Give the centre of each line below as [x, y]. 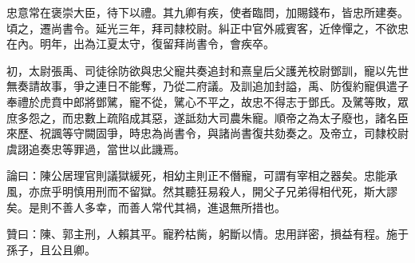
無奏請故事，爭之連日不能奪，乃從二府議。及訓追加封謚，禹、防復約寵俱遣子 [207, 86]
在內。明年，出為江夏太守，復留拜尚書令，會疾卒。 [140, 44]
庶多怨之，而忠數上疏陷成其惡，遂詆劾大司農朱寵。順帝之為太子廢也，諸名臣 [207, 117]
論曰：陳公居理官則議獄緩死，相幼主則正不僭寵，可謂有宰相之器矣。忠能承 [202, 175]
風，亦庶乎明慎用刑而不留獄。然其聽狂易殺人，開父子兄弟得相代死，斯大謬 [202, 191]
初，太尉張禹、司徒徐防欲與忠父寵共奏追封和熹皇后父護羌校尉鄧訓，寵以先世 [207, 70]
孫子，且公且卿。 [51, 249]
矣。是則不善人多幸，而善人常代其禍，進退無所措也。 [146, 207]
